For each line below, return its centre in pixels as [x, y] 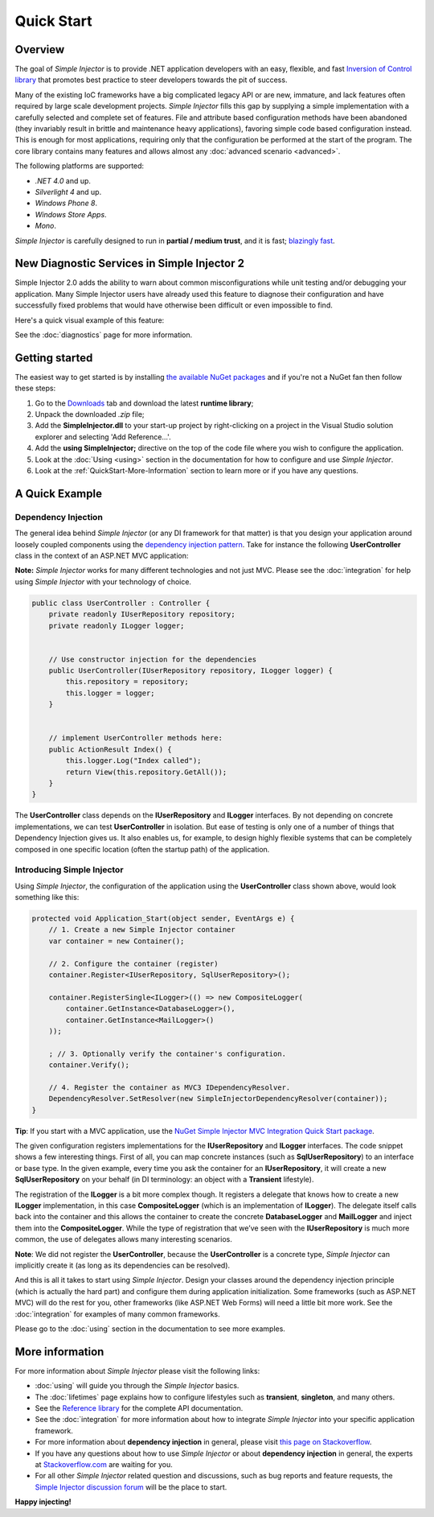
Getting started [54, 358]
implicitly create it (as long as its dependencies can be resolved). [123, 1265]
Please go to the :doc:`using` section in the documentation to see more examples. [150, 1329]
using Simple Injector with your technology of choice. [103, 581]
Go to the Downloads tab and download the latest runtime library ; [144, 403]
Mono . [45, 226]
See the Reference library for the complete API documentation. [139, 1408]
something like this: [47, 897]
